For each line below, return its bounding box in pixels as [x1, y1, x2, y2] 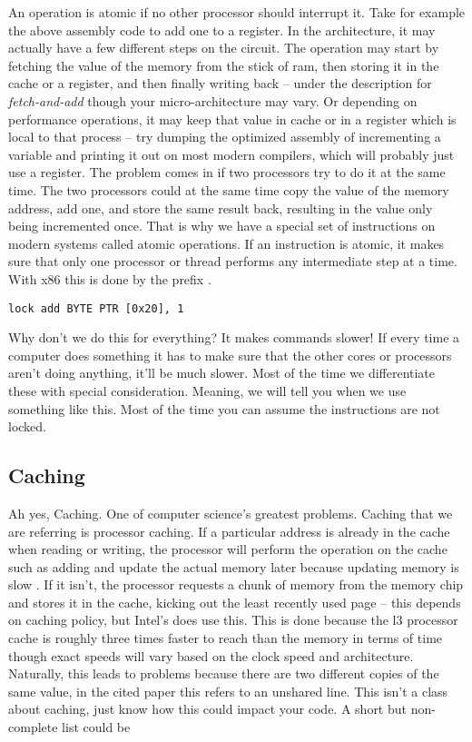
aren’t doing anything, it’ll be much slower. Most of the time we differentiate [8, 363, 436, 382]
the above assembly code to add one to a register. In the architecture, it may [8, 20, 436, 39]
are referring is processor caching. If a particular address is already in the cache [8, 521, 450, 540]
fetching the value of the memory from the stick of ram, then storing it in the [8, 55, 439, 74]
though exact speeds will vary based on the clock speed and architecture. [8, 646, 414, 665]
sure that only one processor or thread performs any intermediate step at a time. [8, 252, 457, 271]
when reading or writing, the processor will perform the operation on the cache [8, 539, 447, 559]
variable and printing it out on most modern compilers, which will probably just [8, 144, 455, 163]
